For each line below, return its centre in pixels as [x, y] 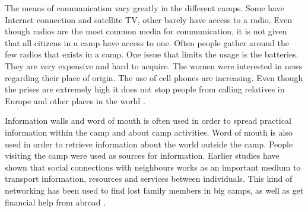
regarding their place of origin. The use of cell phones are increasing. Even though [154, 77]
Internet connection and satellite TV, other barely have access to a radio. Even [148, 19]
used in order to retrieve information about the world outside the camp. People [149, 144]
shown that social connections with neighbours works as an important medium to [153, 167]
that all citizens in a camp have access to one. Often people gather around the [147, 42]
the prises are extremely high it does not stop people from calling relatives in [145, 89]
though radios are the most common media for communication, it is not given [146, 31]
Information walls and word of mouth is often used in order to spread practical [148, 121]
